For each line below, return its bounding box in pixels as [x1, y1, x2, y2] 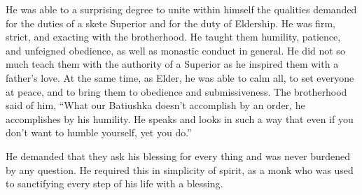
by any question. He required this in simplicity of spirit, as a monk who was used [6, 162, 354, 177]
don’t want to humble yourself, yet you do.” [6, 125, 192, 140]
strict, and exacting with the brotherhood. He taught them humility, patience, [6, 29, 341, 44]
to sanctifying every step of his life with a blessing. [6, 176, 223, 191]
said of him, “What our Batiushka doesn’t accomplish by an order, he [6, 98, 305, 113]
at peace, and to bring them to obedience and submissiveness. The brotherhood [6, 84, 347, 99]
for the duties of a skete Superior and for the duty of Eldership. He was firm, [6, 15, 335, 30]
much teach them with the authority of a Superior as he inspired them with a [6, 57, 339, 71]
